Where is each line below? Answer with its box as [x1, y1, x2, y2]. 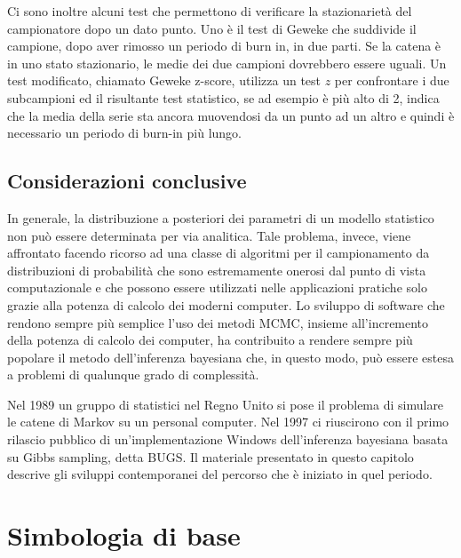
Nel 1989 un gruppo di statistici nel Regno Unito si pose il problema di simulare [7, 395, 444, 413]
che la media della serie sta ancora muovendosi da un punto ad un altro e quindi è [7, 106, 455, 124]
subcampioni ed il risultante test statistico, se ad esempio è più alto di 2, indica [7, 88, 440, 107]
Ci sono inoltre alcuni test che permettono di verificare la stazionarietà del [7, 2, 412, 20]
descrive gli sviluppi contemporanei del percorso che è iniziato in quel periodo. [7, 465, 433, 483]
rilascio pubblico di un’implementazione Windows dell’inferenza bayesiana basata [7, 430, 449, 449]
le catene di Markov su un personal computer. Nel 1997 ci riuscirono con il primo [7, 412, 449, 431]
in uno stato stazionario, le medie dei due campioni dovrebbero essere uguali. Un [7, 53, 447, 72]
